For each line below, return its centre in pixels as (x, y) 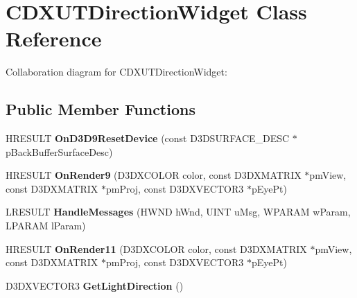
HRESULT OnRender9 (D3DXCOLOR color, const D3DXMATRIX (154, 175)
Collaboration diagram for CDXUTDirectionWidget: (116, 72)
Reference (54, 38)
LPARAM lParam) (46, 226)
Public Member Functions (101, 109)
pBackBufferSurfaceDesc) (59, 151)
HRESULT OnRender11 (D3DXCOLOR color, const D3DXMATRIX (156, 248)
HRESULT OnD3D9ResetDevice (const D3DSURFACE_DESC (148, 138)
